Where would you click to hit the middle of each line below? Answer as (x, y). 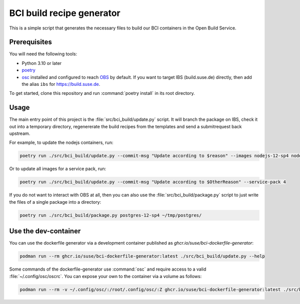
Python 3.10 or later (42, 63)
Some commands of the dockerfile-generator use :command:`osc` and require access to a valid (108, 269)
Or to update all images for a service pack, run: (58, 169)
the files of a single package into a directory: (55, 202)
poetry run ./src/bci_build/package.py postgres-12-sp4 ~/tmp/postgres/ (111, 215)
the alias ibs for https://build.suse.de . (61, 84)
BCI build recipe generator (65, 13)
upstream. (20, 134)
